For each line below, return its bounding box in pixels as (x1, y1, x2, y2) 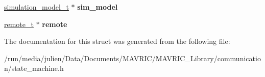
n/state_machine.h (4, 63, 64, 73)
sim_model (77, 2, 118, 12)
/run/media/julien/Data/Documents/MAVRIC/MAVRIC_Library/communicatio (4, 53, 261, 63)
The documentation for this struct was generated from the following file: (4, 36, 230, 46)
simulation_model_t (4, 2, 69, 12)
